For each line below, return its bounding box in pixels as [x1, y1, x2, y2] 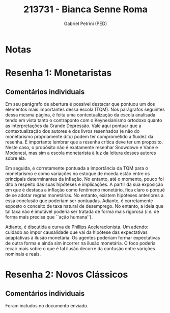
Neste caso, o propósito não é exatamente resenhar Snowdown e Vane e [5, 144, 158, 150]
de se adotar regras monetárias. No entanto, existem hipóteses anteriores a [5, 192, 164, 198]
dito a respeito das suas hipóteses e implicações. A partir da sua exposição [5, 181, 164, 187]
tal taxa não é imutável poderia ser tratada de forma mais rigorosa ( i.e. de [5, 208, 159, 214]
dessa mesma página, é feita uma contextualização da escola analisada [5, 111, 156, 118]
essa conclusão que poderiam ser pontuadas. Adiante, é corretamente [5, 198, 154, 204]
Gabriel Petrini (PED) [64, 20, 107, 27]
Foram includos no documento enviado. [5, 302, 89, 308]
